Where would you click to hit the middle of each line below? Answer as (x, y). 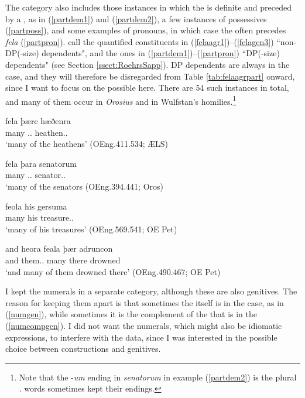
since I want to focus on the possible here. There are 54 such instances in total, (147, 88)
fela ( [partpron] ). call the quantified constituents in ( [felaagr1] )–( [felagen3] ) (140, 41)
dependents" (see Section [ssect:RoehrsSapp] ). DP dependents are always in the (148, 64)
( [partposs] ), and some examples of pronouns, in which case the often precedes (146, 30)
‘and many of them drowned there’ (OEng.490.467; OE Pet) (113, 271)
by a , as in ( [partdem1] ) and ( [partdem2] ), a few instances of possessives (136, 18)
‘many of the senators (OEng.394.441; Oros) (85, 186)
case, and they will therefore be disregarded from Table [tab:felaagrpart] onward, (150, 76)
